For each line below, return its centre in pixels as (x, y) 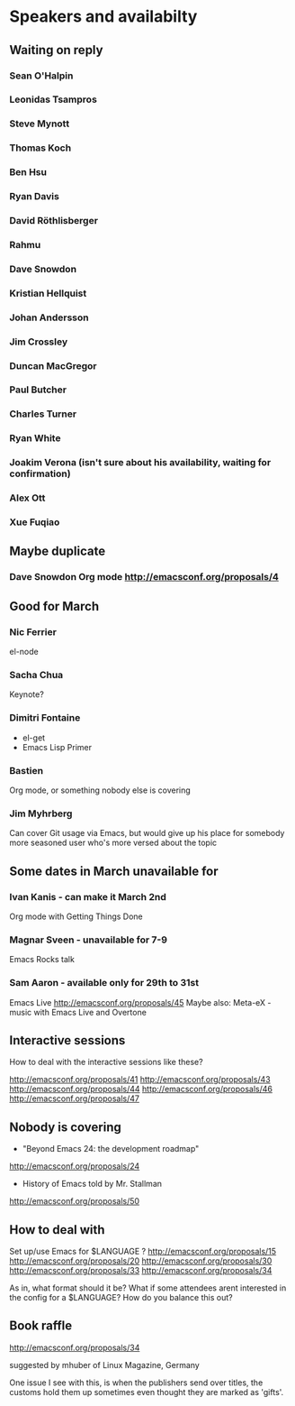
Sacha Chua (36, 675)
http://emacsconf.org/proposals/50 (75, 1201)
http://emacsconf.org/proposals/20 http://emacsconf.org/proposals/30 (141, 1261)
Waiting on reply (56, 50)
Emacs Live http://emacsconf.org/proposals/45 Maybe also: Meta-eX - (140, 1002)
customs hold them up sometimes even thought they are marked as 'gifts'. (147, 1392)
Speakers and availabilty (103, 17)
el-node (24, 652)
